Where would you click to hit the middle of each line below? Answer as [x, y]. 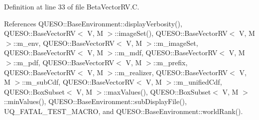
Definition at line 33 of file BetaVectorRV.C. [72, 6]
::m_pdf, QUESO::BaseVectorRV [64, 62]
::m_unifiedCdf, [198, 82]
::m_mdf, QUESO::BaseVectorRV [166, 53]
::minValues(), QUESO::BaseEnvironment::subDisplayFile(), [95, 101]
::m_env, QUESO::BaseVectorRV [64, 43]
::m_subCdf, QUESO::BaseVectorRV [78, 82]
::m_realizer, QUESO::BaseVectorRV [171, 72]
